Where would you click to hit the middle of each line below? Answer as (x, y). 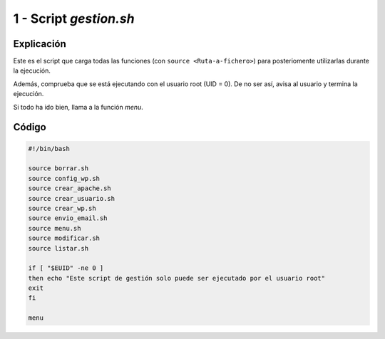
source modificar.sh (64, 238)
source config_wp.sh (64, 178)
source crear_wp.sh (62, 208)
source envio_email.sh (68, 218)
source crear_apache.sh (70, 188)
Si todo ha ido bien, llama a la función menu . (78, 107)
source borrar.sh (58, 168)
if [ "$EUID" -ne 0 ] (66, 268)
